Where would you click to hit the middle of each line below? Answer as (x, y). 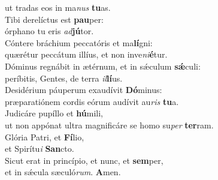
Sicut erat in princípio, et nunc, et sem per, (84, 160)
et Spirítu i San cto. (40, 148)
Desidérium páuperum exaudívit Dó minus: (84, 90)
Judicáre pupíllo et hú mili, (54, 113)
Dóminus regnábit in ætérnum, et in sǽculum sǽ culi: (103, 66)
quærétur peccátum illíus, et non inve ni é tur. (86, 54)
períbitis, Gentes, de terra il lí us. (64, 78)
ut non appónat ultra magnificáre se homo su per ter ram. (109, 124)
